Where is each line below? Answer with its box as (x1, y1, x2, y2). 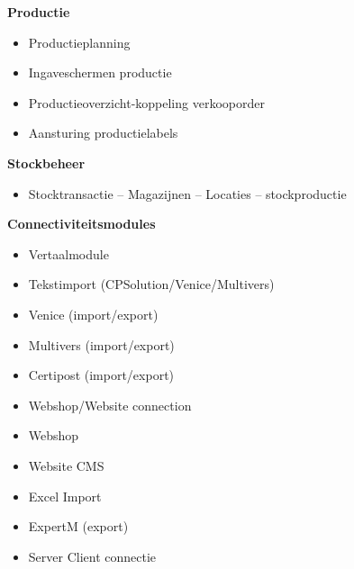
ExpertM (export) (28, 517, 129, 536)
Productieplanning (28, 32, 131, 51)
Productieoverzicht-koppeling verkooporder (28, 93, 265, 112)
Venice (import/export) (28, 304, 159, 323)
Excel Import (28, 486, 102, 505)
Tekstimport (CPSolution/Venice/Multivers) (28, 275, 275, 294)
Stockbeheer (7, 153, 86, 172)
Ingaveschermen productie (28, 63, 172, 82)
